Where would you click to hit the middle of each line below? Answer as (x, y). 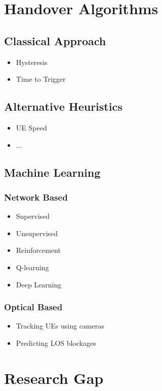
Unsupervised (37, 233)
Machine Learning (52, 172)
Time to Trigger (41, 79)
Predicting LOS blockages (56, 343)
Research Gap (54, 378)
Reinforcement (38, 250)
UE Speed (31, 127)
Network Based (36, 197)
